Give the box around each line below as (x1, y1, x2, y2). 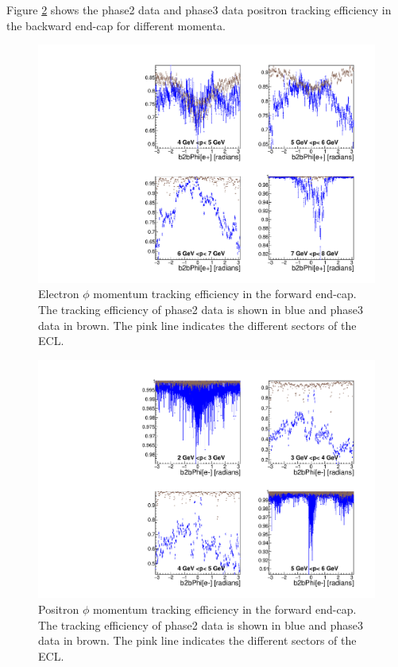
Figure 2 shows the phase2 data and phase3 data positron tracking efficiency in (6, 2, 392, 17)
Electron (38, 285, 79, 302)
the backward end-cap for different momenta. (6, 17, 226, 33)
